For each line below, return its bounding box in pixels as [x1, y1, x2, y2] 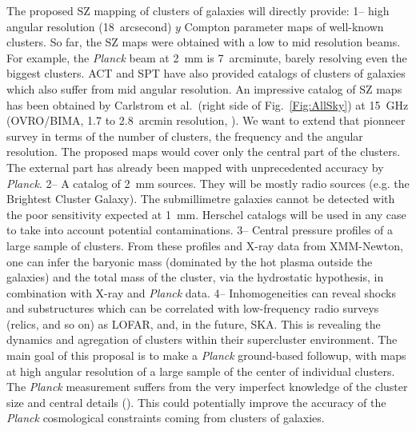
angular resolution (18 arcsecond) [6, 18, 172, 34]
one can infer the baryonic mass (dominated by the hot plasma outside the [6, 253, 373, 269]
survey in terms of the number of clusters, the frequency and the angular [6, 127, 363, 144]
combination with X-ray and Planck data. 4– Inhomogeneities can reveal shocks [6, 284, 396, 301]
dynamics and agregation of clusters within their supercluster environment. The [6, 331, 398, 348]
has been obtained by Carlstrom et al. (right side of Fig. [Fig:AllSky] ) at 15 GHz [6, 96, 409, 113]
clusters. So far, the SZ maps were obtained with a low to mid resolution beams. [6, 34, 401, 50]
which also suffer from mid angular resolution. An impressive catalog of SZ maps [6, 80, 402, 97]
